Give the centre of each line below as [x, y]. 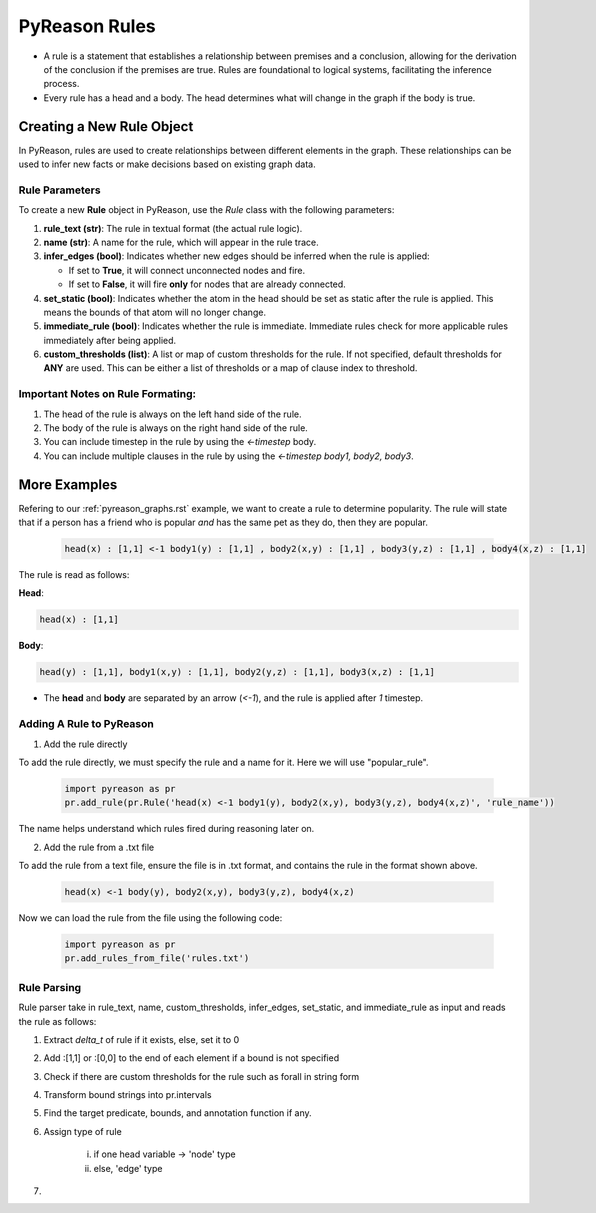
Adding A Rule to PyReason [86, 724]
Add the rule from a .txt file [99, 847]
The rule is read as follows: [74, 575]
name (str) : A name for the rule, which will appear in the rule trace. [181, 242]
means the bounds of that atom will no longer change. [155, 312]
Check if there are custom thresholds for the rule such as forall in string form [201, 1076]
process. [61, 84]
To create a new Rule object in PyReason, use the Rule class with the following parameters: [206, 210]
